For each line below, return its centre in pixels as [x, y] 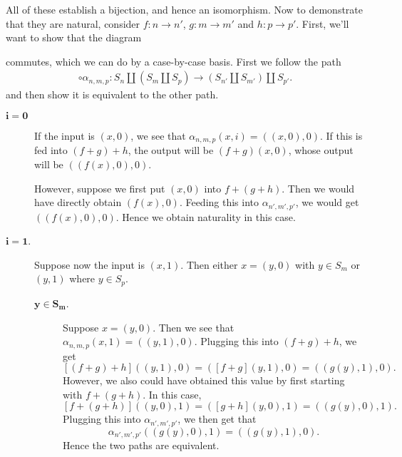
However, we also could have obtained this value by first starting [204, 380]
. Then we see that [194, 327]
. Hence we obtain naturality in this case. [206, 216]
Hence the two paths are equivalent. [141, 445]
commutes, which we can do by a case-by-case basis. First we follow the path [174, 61]
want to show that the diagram [74, 37]
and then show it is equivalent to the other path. [112, 94]
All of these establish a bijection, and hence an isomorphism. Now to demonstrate [185, 9]
